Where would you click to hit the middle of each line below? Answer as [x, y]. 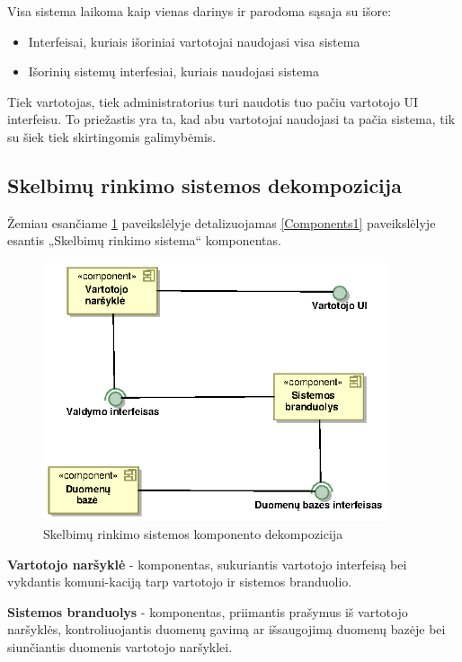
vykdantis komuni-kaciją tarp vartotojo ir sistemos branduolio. [180, 582]
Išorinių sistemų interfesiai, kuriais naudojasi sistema [173, 71]
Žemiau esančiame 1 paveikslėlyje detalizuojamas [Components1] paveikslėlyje [222, 222]
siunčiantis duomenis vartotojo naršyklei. [120, 646]
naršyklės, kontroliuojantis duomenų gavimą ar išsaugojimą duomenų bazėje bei [227, 629]
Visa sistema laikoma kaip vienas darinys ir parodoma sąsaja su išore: [200, 11]
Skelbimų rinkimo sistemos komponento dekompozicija [193, 533]
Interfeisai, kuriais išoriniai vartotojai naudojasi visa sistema [194, 41]
